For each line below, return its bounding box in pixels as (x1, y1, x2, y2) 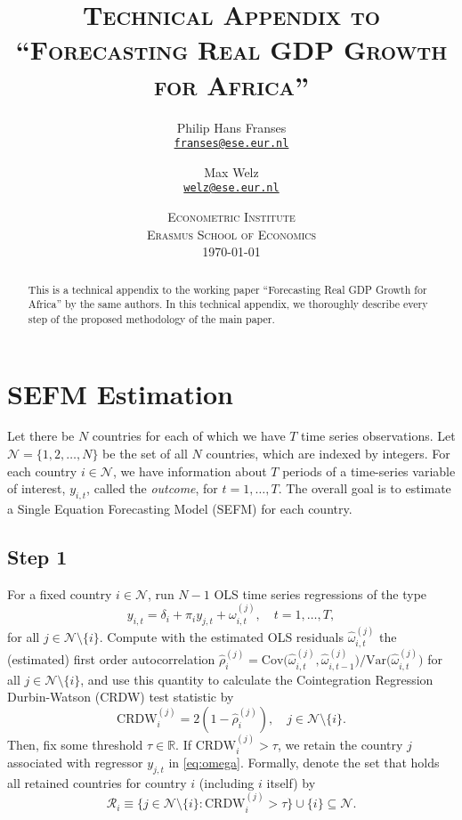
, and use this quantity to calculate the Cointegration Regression (80, 670, 434, 688)
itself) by (266, 773, 316, 792)
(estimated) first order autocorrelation (7, 650, 215, 669)
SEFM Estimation (7, 375, 233, 411)
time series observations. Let (301, 426, 456, 445)
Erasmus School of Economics (146, 224, 317, 243)
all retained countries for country (7, 773, 187, 792)
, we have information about (112, 461, 267, 480)
